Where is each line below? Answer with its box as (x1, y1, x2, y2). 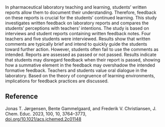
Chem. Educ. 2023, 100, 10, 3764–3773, (5, 111, 87, 117)
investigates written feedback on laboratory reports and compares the (5, 20, 149, 26)
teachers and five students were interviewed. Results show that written (5, 36, 151, 42)
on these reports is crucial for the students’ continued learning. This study (5, 15, 157, 20)
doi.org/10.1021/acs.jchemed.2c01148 (5, 116, 82, 122)
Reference (5, 92, 38, 101)
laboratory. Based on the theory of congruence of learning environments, (5, 73, 155, 78)
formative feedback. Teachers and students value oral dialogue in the (5, 67, 148, 73)
